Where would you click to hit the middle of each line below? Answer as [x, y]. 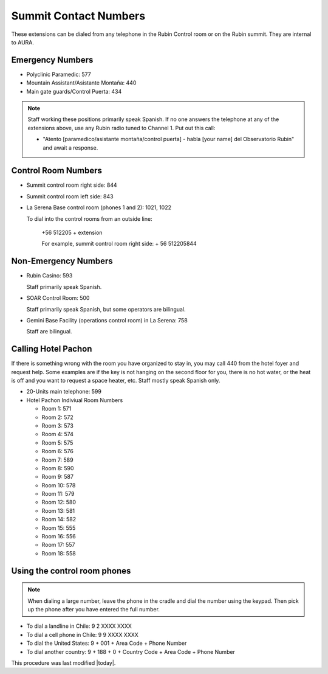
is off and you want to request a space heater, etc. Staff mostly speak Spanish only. [116, 380]
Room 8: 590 [58, 468]
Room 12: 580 [59, 502]
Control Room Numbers [57, 171]
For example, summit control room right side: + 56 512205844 [119, 244]
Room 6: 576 [58, 451]
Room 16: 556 [59, 537]
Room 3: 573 [58, 425]
